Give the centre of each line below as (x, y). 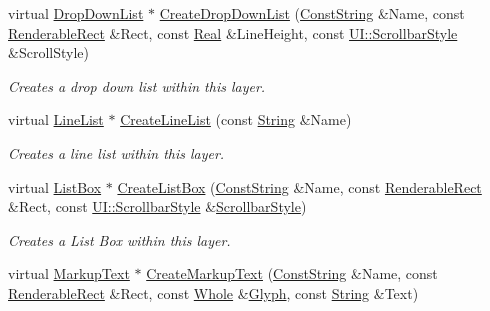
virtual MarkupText (69, 273)
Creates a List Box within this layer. (119, 239)
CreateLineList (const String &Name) (236, 119)
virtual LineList (56, 119)
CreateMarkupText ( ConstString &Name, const (292, 273)
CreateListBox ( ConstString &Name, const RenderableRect (299, 186)
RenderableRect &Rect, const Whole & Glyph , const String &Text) (213, 292)
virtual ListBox (55, 186)
